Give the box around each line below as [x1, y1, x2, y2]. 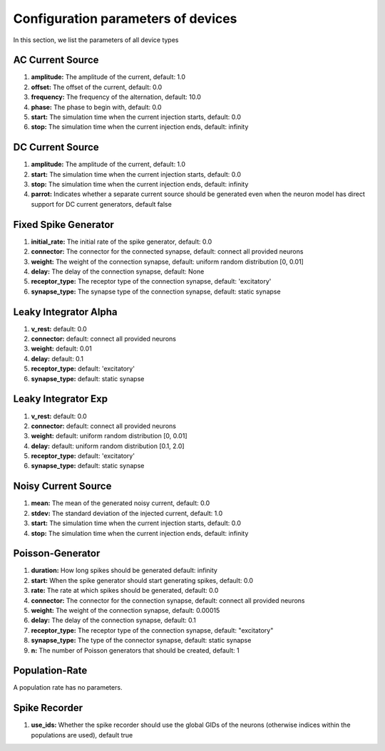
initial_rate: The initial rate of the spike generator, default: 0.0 [31, 237, 212, 246]
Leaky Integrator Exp [13, 393, 108, 405]
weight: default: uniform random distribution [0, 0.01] [31, 432, 188, 440]
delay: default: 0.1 [31, 354, 83, 363]
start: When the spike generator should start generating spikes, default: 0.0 [31, 576, 253, 584]
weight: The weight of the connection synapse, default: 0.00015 [31, 606, 220, 614]
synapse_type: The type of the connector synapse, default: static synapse [31, 636, 252, 645]
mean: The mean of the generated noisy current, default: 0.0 [31, 499, 210, 507]
